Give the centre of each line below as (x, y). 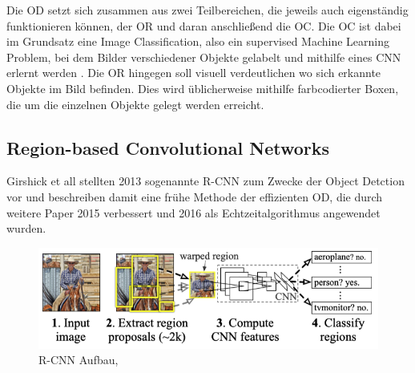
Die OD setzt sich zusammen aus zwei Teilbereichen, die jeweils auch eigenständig (207, 10)
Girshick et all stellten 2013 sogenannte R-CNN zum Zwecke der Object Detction (205, 181)
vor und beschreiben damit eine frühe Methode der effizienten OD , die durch (195, 196)
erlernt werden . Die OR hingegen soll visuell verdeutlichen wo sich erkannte (194, 73)
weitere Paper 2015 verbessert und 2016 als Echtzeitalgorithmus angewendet (193, 212)
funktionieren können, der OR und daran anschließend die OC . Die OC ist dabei (204, 25)
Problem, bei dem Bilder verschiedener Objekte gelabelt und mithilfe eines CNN (204, 57)
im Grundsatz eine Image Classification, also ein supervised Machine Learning (198, 41)
